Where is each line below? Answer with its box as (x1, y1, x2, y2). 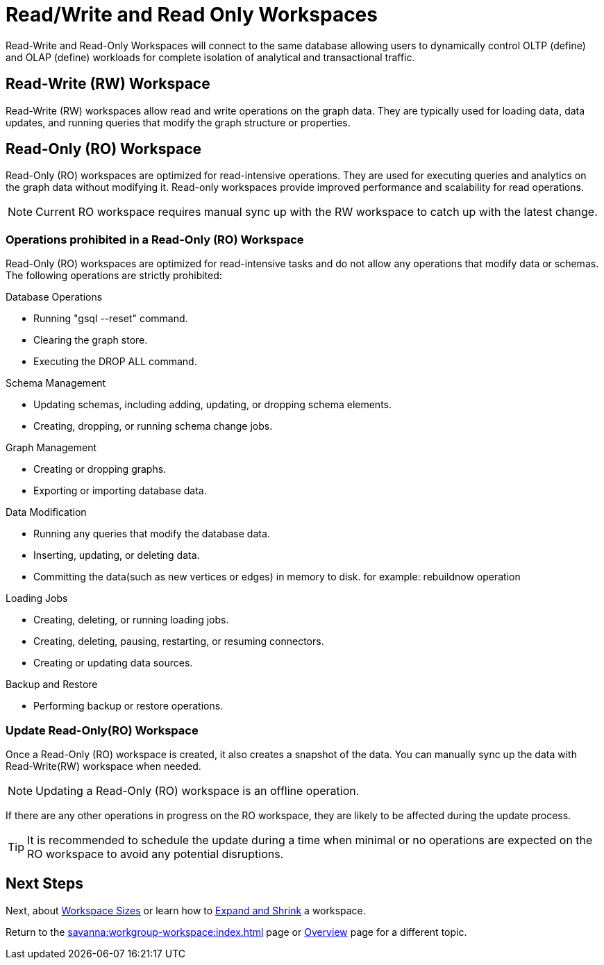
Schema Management (6, 377, 106, 389)
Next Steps (6, 875, 83, 893)
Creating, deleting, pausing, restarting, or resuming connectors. (33, 635, 324, 648)
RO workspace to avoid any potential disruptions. (27, 846, 284, 861)
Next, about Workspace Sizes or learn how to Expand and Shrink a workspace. (6, 904, 366, 916)
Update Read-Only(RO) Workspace (6, 723, 199, 737)
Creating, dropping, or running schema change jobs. (33, 420, 273, 433)
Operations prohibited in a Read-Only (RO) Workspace (6, 232, 304, 246)
